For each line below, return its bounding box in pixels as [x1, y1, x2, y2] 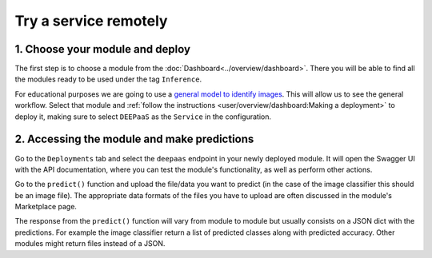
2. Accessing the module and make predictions [14, 133, 254, 146]
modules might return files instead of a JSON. [14, 239, 166, 248]
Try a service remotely [14, 12, 168, 30]
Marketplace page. [14, 202, 78, 212]
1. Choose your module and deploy [14, 42, 191, 56]
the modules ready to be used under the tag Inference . [14, 74, 202, 84]
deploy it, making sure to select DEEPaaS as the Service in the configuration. [14, 112, 272, 121]
